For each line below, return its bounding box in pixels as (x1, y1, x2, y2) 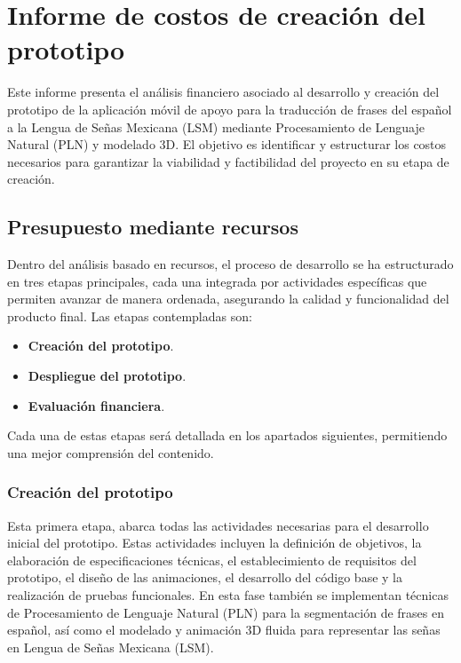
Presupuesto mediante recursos (7, 213, 298, 241)
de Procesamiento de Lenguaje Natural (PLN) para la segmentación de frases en (7, 603, 444, 621)
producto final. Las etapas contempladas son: (7, 306, 252, 325)
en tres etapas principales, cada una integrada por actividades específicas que (7, 272, 427, 290)
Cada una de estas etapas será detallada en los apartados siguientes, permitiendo (7, 426, 448, 445)
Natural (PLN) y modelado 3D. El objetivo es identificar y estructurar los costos (7, 135, 447, 154)
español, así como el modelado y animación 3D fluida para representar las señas (7, 620, 441, 639)
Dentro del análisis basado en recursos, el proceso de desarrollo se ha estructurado (7, 255, 454, 273)
